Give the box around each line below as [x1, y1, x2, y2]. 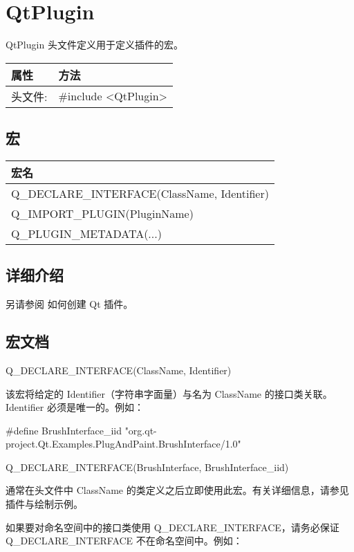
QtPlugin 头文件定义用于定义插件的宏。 [6, 37, 183, 52]
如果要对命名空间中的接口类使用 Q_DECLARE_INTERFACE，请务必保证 [6, 519, 339, 534]
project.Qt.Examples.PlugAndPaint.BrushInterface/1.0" [6, 436, 241, 451]
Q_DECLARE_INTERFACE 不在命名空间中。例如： [6, 533, 243, 548]
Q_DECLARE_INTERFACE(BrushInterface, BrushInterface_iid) [6, 459, 289, 474]
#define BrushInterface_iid [6, 423, 122, 437]
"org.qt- [124, 423, 157, 437]
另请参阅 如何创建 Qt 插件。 [6, 297, 133, 311]
